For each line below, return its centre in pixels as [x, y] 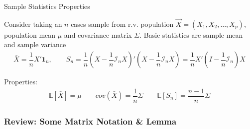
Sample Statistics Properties [47, 6]
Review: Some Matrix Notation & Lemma [90, 121]
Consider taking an [33, 24]
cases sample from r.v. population [122, 24]
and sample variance [35, 44]
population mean [30, 34]
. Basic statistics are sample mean [191, 34]
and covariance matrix [98, 34]
